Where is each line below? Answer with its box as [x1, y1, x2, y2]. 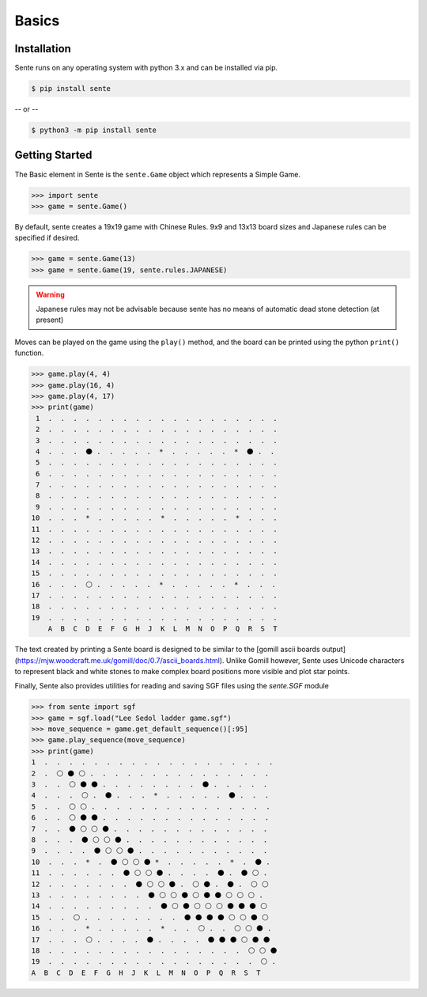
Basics [14, 12, 60, 29]
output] [321, 645, 346, 654]
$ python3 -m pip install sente [31, 126, 157, 135]
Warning [36, 290, 65, 299]
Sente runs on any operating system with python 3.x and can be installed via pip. [14, 63, 278, 73]
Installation [14, 42, 71, 55]
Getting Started [14, 149, 93, 162]
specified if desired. [14, 233, 80, 243]
